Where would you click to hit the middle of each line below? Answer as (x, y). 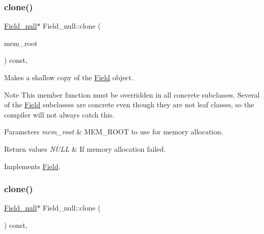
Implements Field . (32, 166)
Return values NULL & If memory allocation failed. (85, 148)
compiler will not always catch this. (59, 114)
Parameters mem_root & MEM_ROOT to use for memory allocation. (114, 132)
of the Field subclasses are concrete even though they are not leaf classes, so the (129, 104)
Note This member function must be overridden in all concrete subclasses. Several (132, 94)
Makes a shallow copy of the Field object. (69, 77)
